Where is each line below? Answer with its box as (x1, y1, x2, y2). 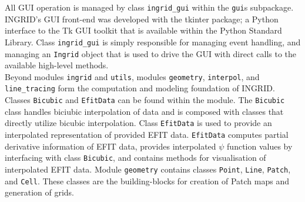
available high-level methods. (5, 59, 109, 71)
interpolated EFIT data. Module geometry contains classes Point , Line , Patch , (5, 163, 291, 175)
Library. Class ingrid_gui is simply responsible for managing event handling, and (5, 35, 301, 48)
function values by (227, 140, 293, 152)
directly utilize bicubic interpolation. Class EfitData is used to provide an (5, 117, 272, 129)
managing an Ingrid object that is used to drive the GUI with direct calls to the (5, 47, 297, 59)
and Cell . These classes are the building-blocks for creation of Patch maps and (5, 174, 290, 187)
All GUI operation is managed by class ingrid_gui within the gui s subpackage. (5, 1, 294, 13)
